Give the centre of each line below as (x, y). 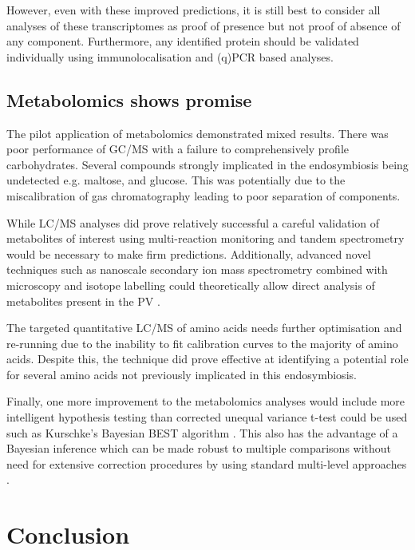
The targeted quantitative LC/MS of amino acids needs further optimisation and (204, 328)
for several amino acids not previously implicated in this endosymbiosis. (182, 374)
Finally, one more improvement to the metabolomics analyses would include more (206, 401)
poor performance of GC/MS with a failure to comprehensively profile (178, 149)
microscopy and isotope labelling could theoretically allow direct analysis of (191, 285)
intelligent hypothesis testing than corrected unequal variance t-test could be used (207, 417)
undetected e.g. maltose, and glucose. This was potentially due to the (176, 180)
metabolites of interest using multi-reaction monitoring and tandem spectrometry (206, 238)
